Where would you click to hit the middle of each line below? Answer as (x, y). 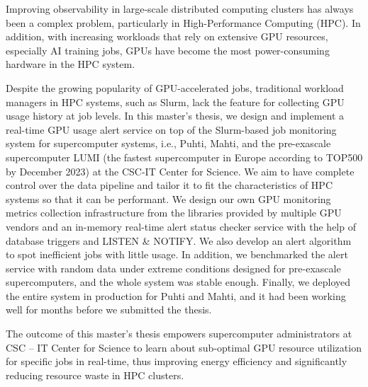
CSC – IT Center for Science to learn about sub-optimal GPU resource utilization (184, 347)
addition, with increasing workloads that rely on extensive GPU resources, (167, 36)
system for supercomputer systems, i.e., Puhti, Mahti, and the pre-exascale (168, 143)
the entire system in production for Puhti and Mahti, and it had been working (176, 295)
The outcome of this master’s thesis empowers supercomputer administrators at (179, 334)
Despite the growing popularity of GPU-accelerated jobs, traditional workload (175, 87)
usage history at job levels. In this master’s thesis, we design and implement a (175, 116)
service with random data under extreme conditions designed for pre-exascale (173, 268)
